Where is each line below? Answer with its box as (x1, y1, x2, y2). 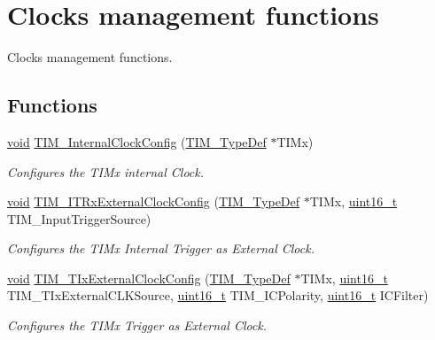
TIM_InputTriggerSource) (7, 209, 151, 228)
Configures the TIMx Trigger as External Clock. (7, 316, 268, 335)
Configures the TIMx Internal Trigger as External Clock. (7, 239, 315, 258)
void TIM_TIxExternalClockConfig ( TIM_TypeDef (7, 268, 291, 287)
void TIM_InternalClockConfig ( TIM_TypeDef (7, 132, 267, 151)
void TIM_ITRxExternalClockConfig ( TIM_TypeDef (7, 192, 300, 211)
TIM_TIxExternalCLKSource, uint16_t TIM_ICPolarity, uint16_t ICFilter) (7, 286, 429, 305)
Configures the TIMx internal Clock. (7, 162, 204, 181)
